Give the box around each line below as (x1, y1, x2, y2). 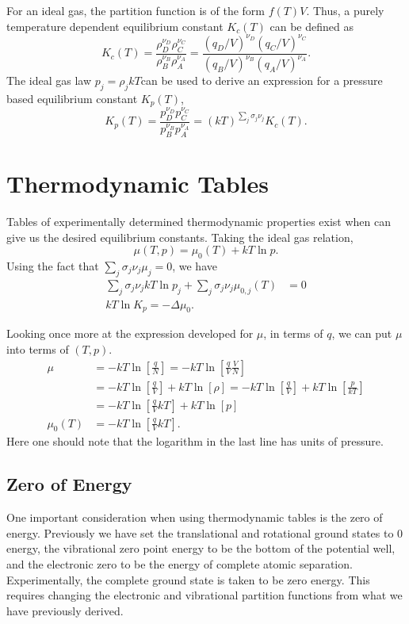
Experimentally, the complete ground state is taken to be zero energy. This (6, 571, 370, 588)
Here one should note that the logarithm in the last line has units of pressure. (6, 433, 384, 450)
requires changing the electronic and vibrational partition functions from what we (6, 587, 403, 603)
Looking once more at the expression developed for (6, 325, 254, 342)
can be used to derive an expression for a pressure (140, 72, 383, 89)
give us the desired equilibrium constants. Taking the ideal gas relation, (6, 228, 354, 245)
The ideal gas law (6, 72, 92, 89)
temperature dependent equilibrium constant (6, 17, 224, 34)
